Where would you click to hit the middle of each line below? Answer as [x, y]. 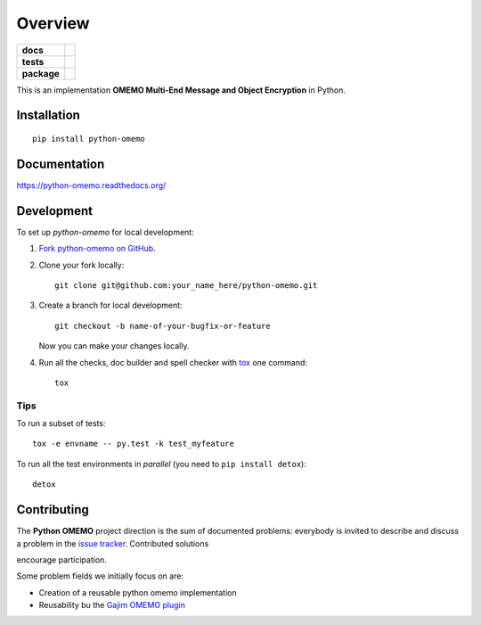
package [41, 73]
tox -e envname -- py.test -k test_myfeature [134, 444]
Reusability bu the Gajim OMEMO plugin [112, 605]
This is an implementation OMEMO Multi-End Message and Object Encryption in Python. [181, 90]
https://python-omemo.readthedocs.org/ [91, 185]
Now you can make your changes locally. [114, 346]
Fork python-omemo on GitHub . [97, 249]
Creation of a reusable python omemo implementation [138, 592]
